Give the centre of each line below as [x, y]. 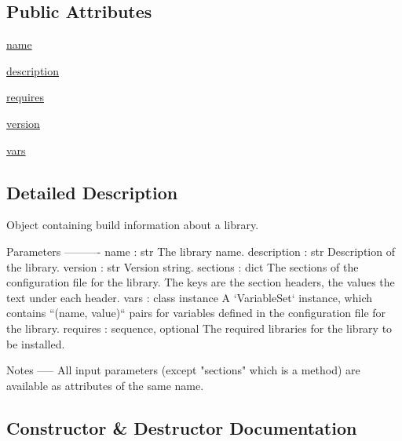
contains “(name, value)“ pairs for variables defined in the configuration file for [196, 313]
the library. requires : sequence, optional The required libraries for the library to [199, 328]
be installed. [36, 343]
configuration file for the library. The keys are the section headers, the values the [201, 282]
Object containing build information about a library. [133, 225]
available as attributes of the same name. [105, 385]
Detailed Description [92, 192]
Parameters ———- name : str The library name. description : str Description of [201, 251]
